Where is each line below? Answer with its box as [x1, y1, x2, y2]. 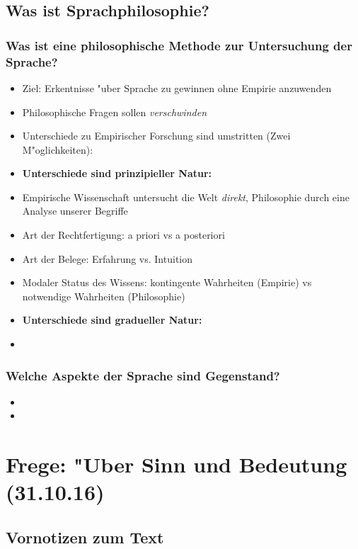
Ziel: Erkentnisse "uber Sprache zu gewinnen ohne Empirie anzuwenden [22, 80, 332, 95]
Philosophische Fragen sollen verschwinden [22, 104, 207, 119]
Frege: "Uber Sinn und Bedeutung [6, 450, 347, 479]
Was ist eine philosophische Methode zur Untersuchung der [6, 36, 352, 54]
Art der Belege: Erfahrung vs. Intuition [22, 251, 193, 266]
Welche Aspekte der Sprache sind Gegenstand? [6, 366, 280, 384]
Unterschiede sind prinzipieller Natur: [22, 166, 212, 181]
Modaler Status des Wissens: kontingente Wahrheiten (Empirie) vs [22, 275, 312, 290]
